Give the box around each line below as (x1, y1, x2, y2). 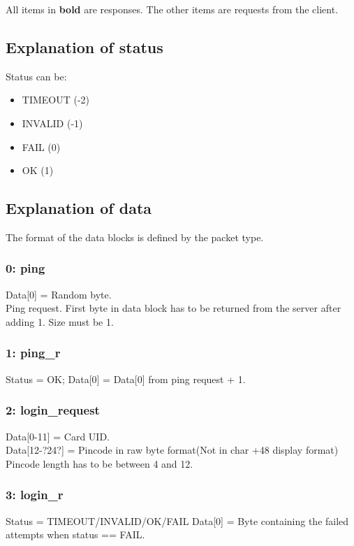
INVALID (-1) (22, 115, 83, 130)
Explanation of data (6, 197, 152, 219)
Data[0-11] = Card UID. (6, 429, 110, 443)
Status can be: (6, 69, 67, 83)
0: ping (6, 259, 45, 277)
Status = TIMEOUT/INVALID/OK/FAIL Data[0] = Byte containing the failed (6, 513, 349, 528)
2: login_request (6, 401, 100, 419)
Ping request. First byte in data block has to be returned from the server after (6, 301, 341, 315)
